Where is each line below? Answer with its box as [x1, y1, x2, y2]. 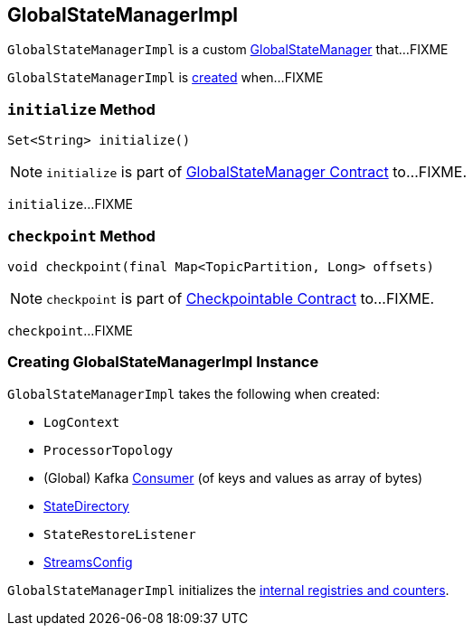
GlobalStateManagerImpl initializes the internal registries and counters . [7, 581, 449, 598]
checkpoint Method [7, 226, 156, 245]
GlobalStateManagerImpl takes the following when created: [7, 385, 380, 402]
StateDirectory [43, 497, 129, 514]
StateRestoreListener [43, 526, 196, 542]
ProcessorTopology [43, 442, 174, 458]
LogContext [43, 414, 120, 430]
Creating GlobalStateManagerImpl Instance [7, 353, 319, 372]
